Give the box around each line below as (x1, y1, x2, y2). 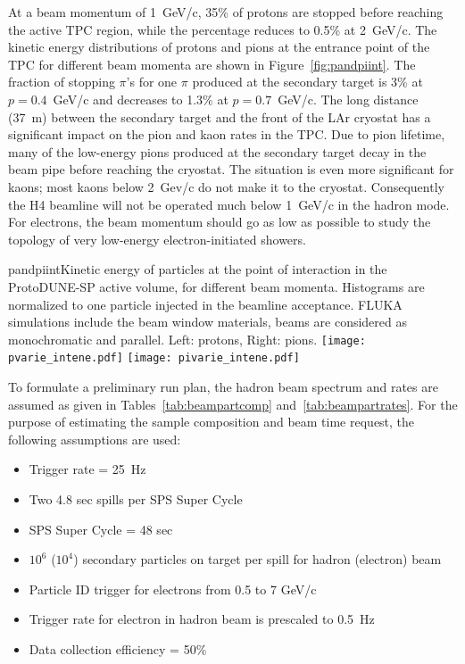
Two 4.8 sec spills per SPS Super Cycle (29, 489, 243, 508)
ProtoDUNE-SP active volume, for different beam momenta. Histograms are (8, 277, 425, 295)
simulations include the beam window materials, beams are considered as (8, 312, 407, 331)
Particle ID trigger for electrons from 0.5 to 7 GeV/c (29, 579, 317, 598)
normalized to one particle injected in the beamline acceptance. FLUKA (8, 295, 403, 313)
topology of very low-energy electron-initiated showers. (8, 229, 306, 248)
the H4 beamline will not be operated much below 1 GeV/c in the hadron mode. (8, 195, 450, 213)
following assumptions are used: (8, 429, 181, 448)
